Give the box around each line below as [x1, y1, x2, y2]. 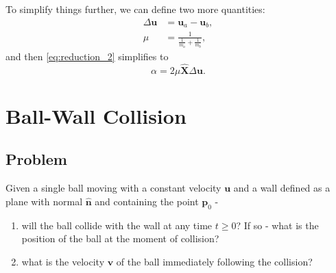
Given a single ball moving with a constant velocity [5, 181, 221, 195]
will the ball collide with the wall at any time [21, 218, 213, 232]
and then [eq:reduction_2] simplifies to [5, 49, 169, 63]
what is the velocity [21, 254, 105, 268]
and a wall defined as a [233, 181, 331, 195]
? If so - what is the [236, 218, 319, 232]
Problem [5, 148, 67, 170]
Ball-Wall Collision [5, 101, 187, 129]
